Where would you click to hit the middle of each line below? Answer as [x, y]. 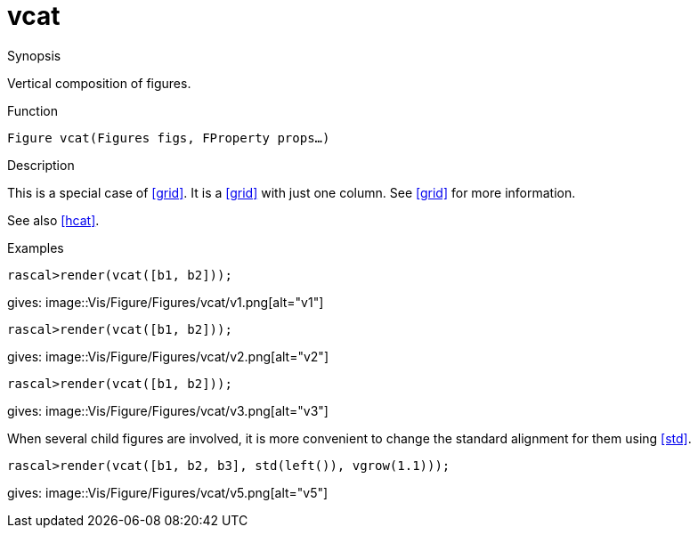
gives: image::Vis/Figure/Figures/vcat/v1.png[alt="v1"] [166, 302]
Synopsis [34, 55]
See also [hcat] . [53, 220]
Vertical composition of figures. [99, 83]
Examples [36, 247]
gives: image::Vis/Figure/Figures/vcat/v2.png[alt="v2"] [168, 356]
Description [41, 165]
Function [32, 110]
